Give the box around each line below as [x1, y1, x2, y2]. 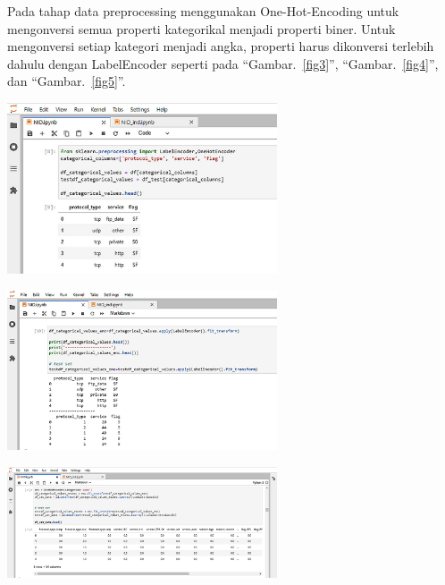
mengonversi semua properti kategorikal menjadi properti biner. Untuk [7, 19, 396, 38]
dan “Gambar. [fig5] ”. [7, 72, 126, 90]
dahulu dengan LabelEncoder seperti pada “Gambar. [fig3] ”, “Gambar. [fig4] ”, [7, 54, 439, 72]
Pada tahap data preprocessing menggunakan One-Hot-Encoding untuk [7, 2, 399, 20]
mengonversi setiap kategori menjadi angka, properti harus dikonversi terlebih [7, 37, 434, 55]
